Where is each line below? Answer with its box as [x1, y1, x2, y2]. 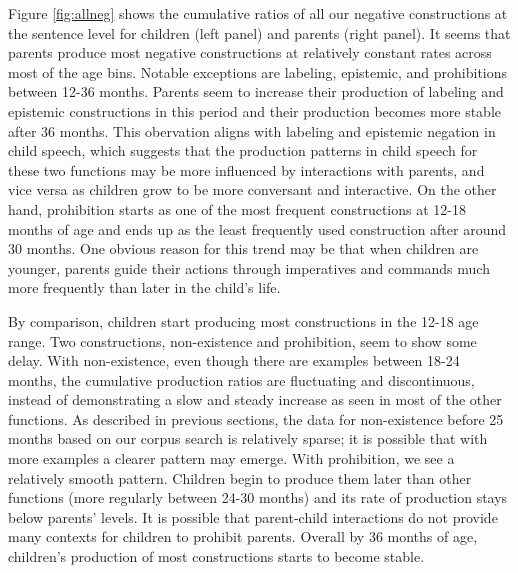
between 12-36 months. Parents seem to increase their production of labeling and [8, 81, 504, 102]
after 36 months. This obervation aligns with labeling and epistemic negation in [8, 120, 496, 141]
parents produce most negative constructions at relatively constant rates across [8, 42, 492, 63]
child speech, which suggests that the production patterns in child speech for [8, 140, 478, 161]
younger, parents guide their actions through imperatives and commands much [8, 257, 490, 278]
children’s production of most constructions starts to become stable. [8, 546, 425, 567]
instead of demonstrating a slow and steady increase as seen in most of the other [8, 389, 502, 410]
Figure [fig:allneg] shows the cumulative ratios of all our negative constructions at [8, 3, 508, 23]
